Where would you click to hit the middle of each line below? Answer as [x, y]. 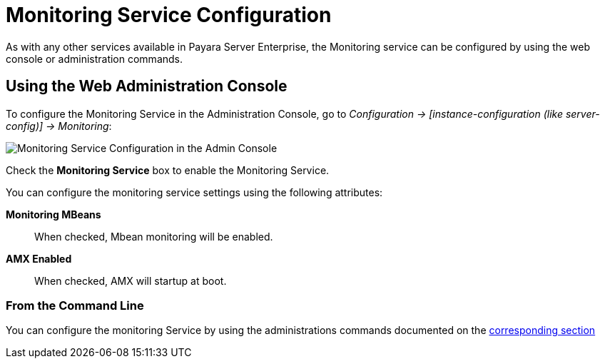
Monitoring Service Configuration [169, 15]
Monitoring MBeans [54, 214]
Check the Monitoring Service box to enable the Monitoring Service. [168, 170]
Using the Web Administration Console [147, 86]
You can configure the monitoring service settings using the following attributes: [194, 192]
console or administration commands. [95, 59]
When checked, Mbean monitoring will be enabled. [154, 236]
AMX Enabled [39, 258]
